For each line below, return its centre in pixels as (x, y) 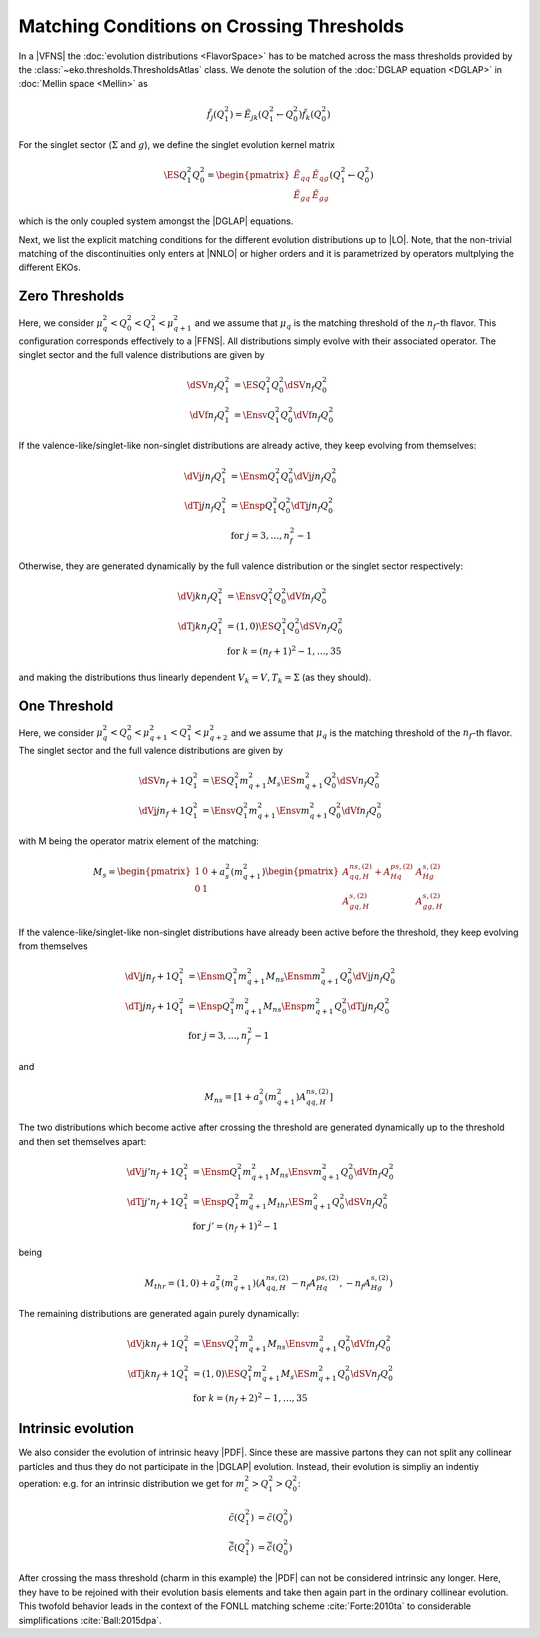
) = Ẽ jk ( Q (249, 115)
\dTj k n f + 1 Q (156, 1375)
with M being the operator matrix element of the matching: (139, 841)
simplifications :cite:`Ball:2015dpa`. (90, 1620)
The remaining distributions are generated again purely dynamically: (159, 1313)
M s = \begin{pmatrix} (142, 873)
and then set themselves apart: (82, 1141)
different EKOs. (49, 267)
